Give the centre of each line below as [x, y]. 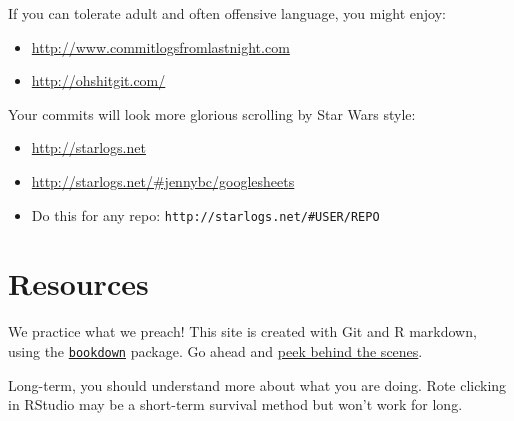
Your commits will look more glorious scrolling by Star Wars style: [212, 113]
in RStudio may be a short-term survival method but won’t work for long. [235, 404]
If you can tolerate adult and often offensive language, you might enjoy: [227, 13]
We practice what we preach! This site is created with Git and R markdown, [242, 331]
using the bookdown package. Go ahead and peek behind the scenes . [215, 350]
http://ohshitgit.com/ [98, 80]
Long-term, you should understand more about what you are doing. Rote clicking [257, 384]
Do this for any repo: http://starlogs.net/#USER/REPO [205, 214]
